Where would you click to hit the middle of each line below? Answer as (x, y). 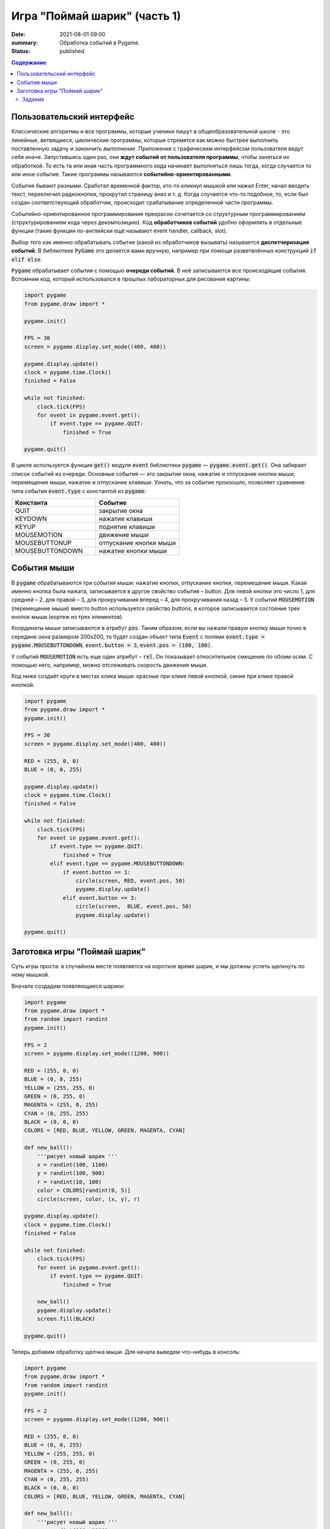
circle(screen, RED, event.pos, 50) (130, 881)
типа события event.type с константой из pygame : (79, 491)
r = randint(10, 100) (69, 1182)
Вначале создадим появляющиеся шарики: (68, 986)
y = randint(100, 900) (71, 1173)
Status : (21, 51)
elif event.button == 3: (100, 898)
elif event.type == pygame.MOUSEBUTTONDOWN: (118, 864)
